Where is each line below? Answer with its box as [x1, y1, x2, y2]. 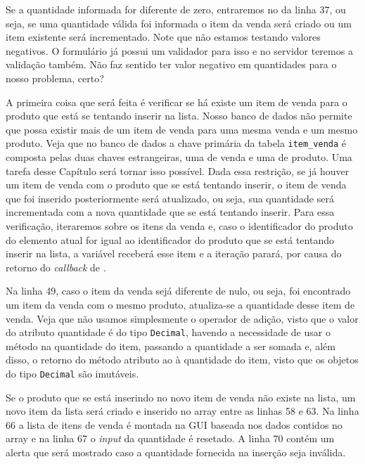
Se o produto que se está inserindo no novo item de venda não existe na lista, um [6, 389, 356, 404]
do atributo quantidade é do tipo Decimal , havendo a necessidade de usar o [6, 325, 331, 340]
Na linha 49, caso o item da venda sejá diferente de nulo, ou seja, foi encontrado [6, 283, 351, 298]
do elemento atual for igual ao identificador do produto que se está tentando [6, 232, 334, 247]
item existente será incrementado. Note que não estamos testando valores [6, 30, 321, 44]
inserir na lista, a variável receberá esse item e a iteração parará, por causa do [6, 246, 342, 261]
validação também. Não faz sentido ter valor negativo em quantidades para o [6, 57, 337, 72]
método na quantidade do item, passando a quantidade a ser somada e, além [6, 338, 335, 353]
